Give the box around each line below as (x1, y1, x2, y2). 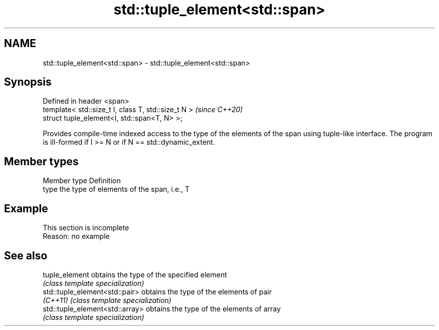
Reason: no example (43, 232, 110, 241)
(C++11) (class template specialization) (43, 295, 171, 304)
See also (4, 249, 48, 262)
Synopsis (4, 76, 52, 89)
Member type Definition (43, 176, 121, 185)
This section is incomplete (43, 223, 129, 232)
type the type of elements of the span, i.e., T (43, 185, 190, 194)
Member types (4, 155, 79, 168)
